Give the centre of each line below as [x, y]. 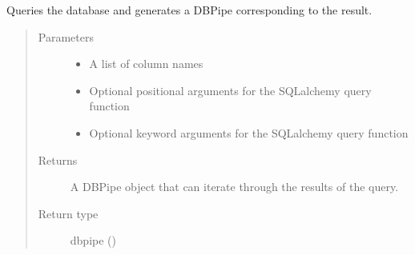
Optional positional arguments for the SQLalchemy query [230, 90]
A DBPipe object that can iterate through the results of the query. [234, 187]
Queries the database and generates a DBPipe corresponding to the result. [189, 10]
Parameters [66, 36]
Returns [58, 159]
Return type [68, 213]
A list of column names [146, 64]
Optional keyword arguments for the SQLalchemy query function [249, 132]
